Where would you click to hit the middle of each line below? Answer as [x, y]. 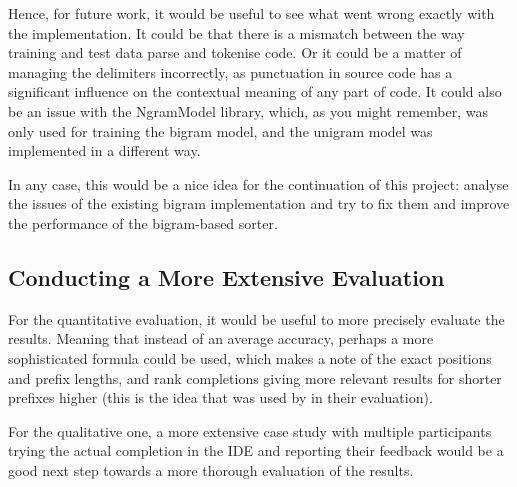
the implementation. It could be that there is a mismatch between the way [236, 32]
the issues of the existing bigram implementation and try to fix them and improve [259, 203]
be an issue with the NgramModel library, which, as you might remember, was [248, 110]
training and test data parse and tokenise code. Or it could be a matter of [235, 52]
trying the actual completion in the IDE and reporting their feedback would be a [256, 450]
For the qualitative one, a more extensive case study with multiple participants [250, 430]
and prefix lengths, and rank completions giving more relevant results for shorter [255, 377]
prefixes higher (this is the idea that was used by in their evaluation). [220, 397]
